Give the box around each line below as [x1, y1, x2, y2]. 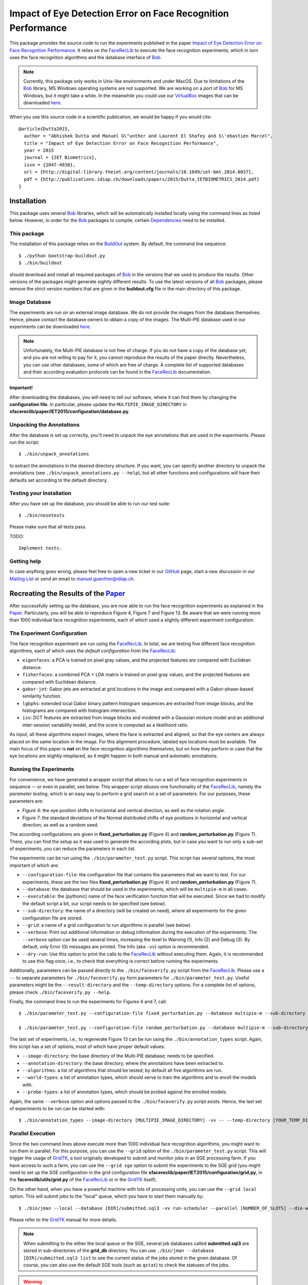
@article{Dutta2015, [18, 126, 70, 132]
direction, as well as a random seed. [22, 821, 99, 828]
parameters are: [9, 798, 44, 804]
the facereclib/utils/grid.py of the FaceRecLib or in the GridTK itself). [9, 1177, 158, 1183]
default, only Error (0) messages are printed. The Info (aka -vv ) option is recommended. [22, 944, 209, 950]
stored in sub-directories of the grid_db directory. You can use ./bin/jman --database [23, 1247, 214, 1254]
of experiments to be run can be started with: [9, 1105, 105, 1111]
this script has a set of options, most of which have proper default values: [9, 1043, 165, 1050]
